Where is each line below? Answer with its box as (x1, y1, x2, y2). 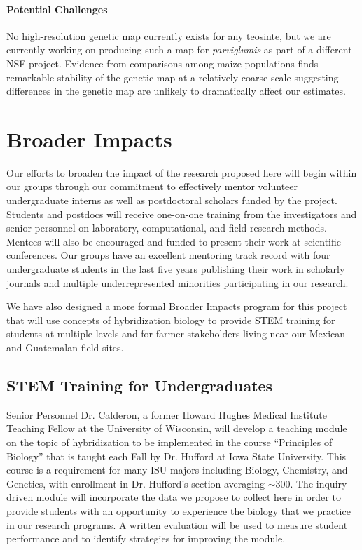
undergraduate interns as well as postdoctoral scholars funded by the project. (6, 193, 337, 208)
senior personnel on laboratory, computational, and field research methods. (6, 220, 327, 235)
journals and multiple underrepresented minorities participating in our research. (6, 275, 349, 290)
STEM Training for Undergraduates (6, 375, 273, 396)
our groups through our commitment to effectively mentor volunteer (6, 179, 298, 194)
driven (6, 490, 34, 504)
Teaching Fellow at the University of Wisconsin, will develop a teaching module (6, 421, 347, 436)
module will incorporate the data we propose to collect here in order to (36, 490, 341, 504)
